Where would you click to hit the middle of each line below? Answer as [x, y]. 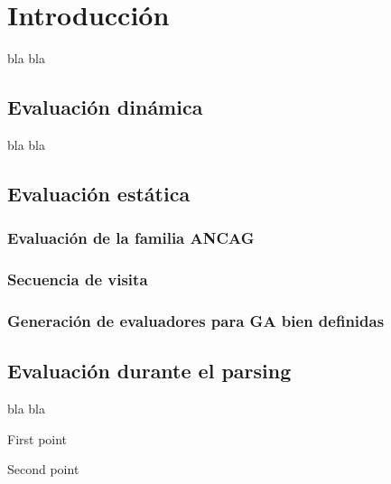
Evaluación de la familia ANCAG [131, 238]
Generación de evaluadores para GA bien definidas [196, 320]
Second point [43, 469]
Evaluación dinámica [105, 107]
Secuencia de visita [78, 279]
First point [37, 438]
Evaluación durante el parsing [149, 371]
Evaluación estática [99, 193]
